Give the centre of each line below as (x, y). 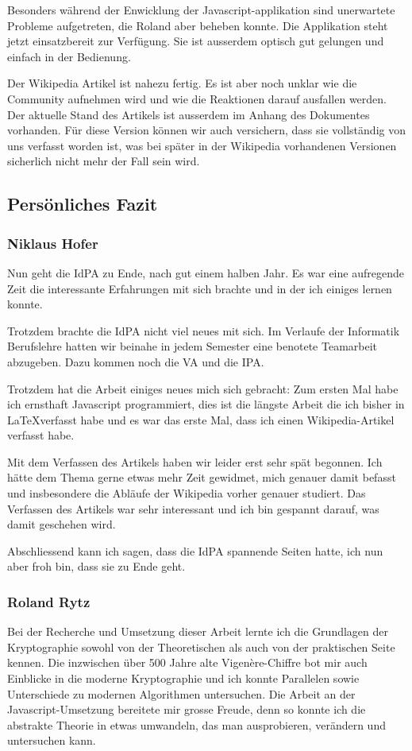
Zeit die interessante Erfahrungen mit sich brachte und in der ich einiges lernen (200, 288)
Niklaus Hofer (53, 243)
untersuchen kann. (52, 740)
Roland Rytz (49, 601)
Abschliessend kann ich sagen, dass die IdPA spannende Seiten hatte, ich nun (195, 550)
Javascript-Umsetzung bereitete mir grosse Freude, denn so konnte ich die (187, 709)
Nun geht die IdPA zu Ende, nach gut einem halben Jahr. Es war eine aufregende (206, 272)
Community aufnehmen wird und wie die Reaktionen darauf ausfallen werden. (197, 98)
